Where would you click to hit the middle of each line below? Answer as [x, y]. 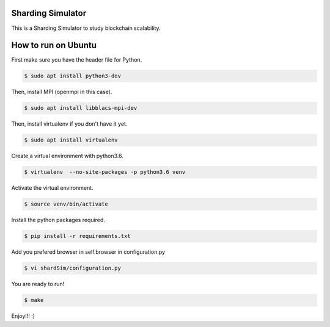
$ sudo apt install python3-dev [73, 76]
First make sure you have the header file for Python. [77, 60]
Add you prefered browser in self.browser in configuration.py [88, 252]
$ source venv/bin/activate [66, 204]
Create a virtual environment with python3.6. [67, 156]
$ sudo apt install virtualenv [71, 140]
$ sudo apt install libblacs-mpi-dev [81, 108]
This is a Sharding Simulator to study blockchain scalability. [86, 28]
